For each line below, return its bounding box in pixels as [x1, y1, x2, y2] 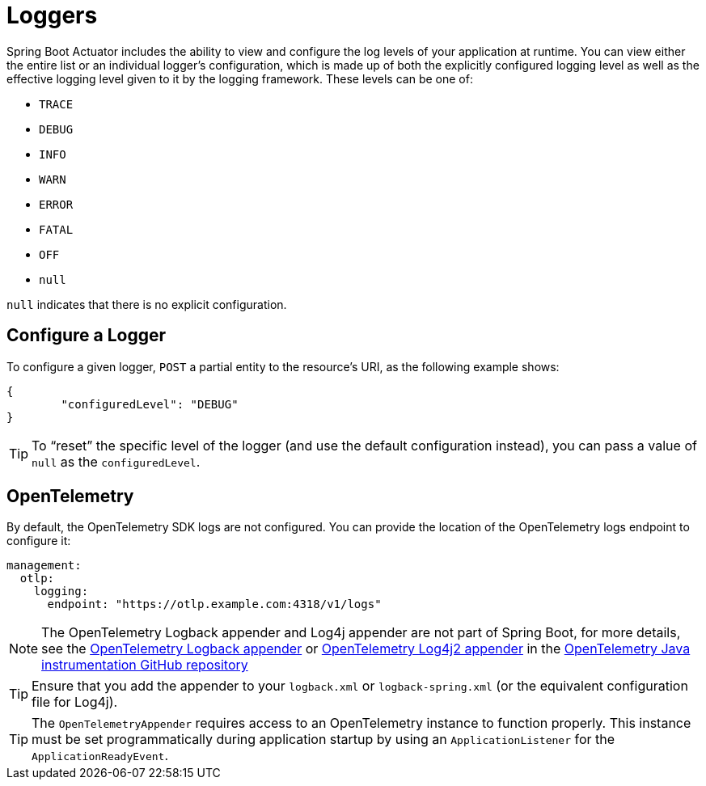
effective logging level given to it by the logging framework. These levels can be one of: [6, 71, 473, 86]
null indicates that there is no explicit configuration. [6, 297, 287, 311]
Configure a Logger [6, 325, 167, 346]
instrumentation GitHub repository [41, 657, 248, 674]
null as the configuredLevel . [32, 453, 201, 470]
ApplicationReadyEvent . [32, 747, 168, 764]
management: [6, 559, 82, 573]
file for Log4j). [32, 694, 118, 711]
